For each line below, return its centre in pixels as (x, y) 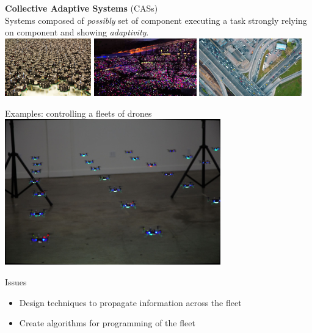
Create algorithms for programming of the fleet (107, 323)
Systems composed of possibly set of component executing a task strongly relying (156, 20)
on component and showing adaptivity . (77, 32)
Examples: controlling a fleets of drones (78, 113)
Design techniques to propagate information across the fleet (130, 302)
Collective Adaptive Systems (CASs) (82, 8)
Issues (16, 282)
